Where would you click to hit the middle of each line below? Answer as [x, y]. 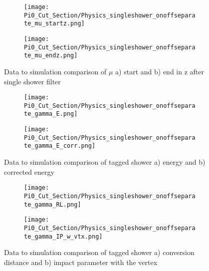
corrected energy [29, 171]
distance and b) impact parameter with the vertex [81, 262]
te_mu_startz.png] [54, 24]
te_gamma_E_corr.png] [60, 146]
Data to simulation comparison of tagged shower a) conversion [99, 252]
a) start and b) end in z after [160, 71]
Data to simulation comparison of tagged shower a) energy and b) [105, 162]
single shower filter [32, 81]
